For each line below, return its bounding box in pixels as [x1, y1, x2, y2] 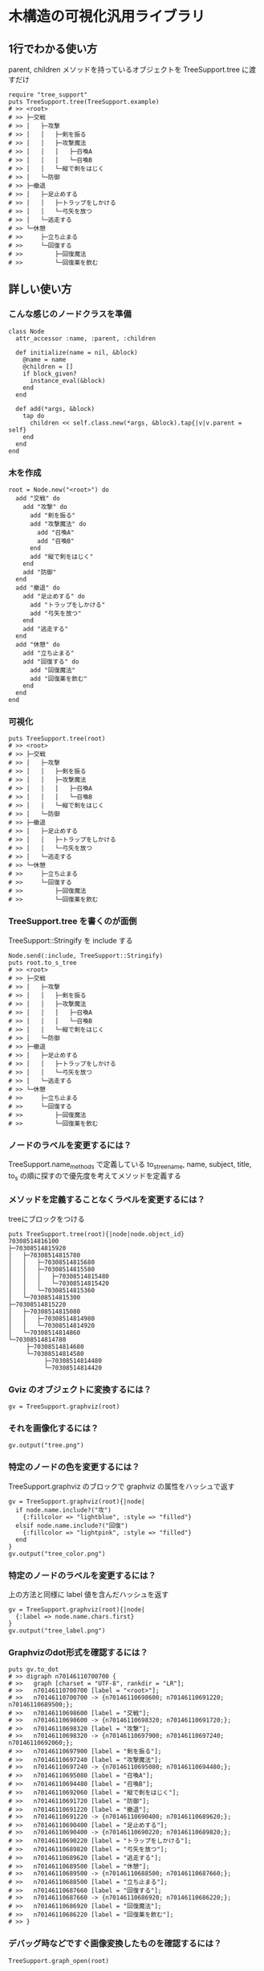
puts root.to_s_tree [8, 959, 78, 967]
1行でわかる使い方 [8, 42, 98, 55]
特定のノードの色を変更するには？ [8, 1461, 140, 1472]
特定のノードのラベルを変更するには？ [8, 1570, 156, 1581]
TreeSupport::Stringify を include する [8, 935, 134, 945]
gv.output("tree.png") [8, 1441, 84, 1450]
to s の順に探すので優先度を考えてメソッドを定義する [8, 1171, 182, 1182]
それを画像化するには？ [8, 1423, 99, 1434]
